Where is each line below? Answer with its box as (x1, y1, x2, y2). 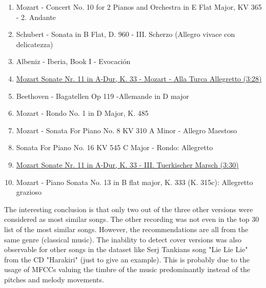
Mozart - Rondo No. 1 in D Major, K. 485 (16, 108, 149, 118)
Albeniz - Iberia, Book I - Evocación (16, 56, 131, 67)
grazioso (16, 187, 42, 197)
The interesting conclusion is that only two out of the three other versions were (4, 203, 253, 214)
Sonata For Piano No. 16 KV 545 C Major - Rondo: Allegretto (16, 142, 213, 153)
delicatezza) (16, 38, 53, 49)
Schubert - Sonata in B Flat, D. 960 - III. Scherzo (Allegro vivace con (16, 29, 235, 39)
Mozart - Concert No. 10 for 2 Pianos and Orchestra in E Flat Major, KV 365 (16, 2, 262, 12)
